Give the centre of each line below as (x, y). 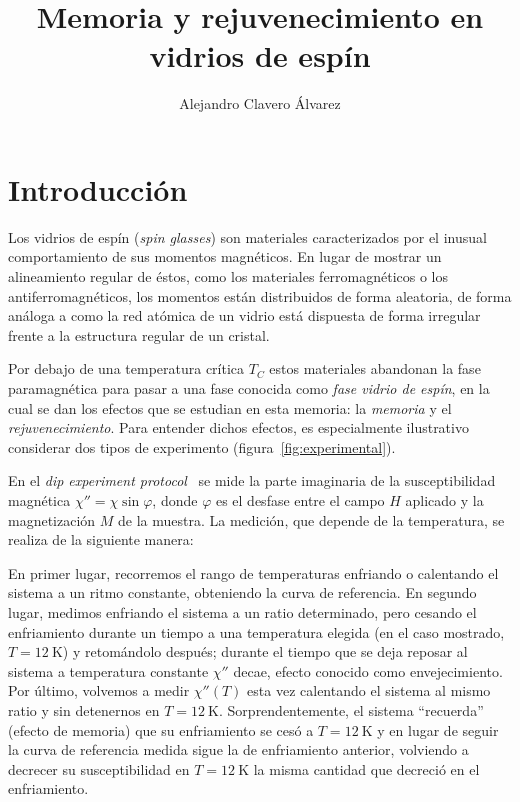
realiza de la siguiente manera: (101, 539)
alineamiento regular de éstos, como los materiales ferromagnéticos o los (228, 276)
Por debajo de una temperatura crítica (126, 368)
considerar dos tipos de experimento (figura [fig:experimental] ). (202, 446)
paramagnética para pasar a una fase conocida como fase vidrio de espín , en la (249, 388)
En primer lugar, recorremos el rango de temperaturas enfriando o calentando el (253, 572)
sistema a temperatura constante (108, 670)
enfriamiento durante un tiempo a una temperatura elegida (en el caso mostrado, (256, 631)
